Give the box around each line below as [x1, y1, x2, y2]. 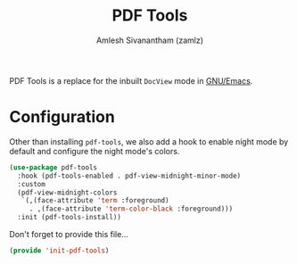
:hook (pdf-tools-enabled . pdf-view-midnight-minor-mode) [17, 171, 242, 180]
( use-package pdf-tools [9, 162, 98, 172]
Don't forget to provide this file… [9, 229, 129, 239]
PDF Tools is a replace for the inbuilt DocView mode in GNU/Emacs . [9, 75, 253, 86]
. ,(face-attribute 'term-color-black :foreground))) [29, 204, 234, 214]
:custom [17, 179, 46, 188]
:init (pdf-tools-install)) [17, 213, 122, 222]
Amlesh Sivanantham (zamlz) [96, 35, 203, 45]
